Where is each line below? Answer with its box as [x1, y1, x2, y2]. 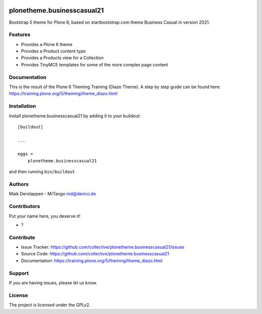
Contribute [9, 234, 35, 241]
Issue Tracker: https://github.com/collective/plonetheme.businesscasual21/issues [21, 244, 184, 250]
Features [9, 31, 31, 38]
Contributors [9, 203, 40, 210]
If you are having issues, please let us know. [9, 280, 97, 285]
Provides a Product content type [21, 48, 86, 54]
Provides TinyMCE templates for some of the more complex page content [21, 62, 168, 67]
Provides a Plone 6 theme [21, 41, 73, 47]
